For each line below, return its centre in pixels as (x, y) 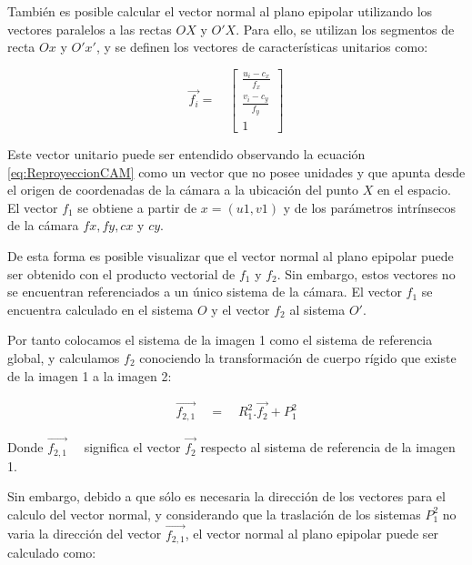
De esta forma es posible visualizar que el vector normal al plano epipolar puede (231, 256)
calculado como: (52, 552)
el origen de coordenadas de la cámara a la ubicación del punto (183, 190)
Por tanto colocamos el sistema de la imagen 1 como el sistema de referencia (220, 340)
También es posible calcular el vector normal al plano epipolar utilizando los (220, 11)
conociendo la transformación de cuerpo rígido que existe (298, 357)
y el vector (241, 309)
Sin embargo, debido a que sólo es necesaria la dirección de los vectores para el (226, 496)
